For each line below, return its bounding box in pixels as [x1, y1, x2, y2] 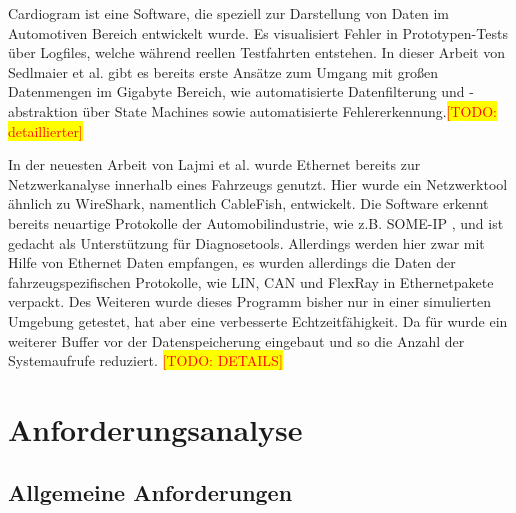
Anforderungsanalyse [8, 408, 303, 449]
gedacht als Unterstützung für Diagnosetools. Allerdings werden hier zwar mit [8, 232, 485, 253]
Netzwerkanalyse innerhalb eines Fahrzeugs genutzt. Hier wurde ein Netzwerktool [8, 173, 508, 194]
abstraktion [8, 100, 78, 121]
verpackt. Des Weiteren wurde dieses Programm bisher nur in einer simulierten [8, 291, 491, 312]
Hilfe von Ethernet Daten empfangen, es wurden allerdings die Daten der [8, 252, 456, 273]
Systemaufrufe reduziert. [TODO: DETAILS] [8, 350, 283, 371]
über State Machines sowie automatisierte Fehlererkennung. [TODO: [82, 100, 497, 121]
